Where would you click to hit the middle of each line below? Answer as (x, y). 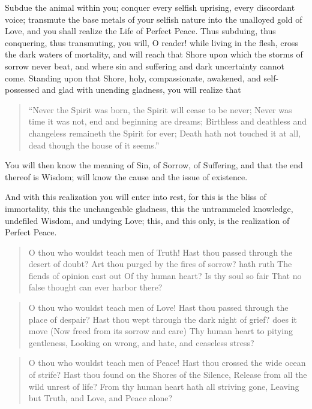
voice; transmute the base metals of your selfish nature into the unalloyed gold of (154, 19)
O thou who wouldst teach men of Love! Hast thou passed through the (158, 307)
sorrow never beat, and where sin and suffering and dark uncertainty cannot (145, 66)
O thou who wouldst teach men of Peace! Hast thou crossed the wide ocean (167, 363)
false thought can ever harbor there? (95, 287)
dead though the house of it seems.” (94, 145)
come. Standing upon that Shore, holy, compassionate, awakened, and (133, 78)
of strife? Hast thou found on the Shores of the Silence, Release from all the (168, 375)
